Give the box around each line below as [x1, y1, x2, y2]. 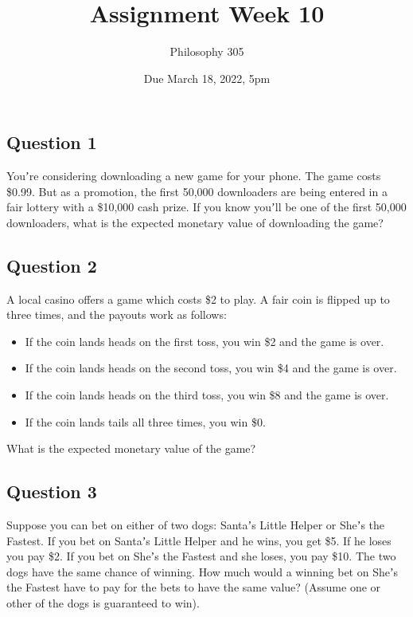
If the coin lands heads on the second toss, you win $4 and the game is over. [25, 360, 397, 376]
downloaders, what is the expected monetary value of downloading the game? [6, 214, 384, 230]
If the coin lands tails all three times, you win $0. [25, 413, 266, 430]
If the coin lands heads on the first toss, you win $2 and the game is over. [25, 332, 384, 349]
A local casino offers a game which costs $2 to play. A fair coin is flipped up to [6, 290, 390, 307]
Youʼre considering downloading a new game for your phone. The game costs [6, 167, 381, 184]
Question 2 [6, 253, 97, 277]
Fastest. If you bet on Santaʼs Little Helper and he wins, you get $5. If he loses [6, 532, 392, 548]
